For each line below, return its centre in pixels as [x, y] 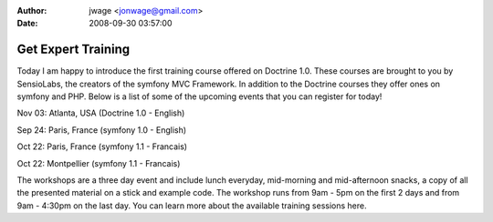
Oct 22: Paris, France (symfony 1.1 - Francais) [102, 146]
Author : [32, 10]
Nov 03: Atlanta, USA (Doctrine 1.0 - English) [101, 113]
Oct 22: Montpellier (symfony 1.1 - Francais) [99, 163]
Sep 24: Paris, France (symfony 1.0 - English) [102, 130]
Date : [27, 24]
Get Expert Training [73, 50]
